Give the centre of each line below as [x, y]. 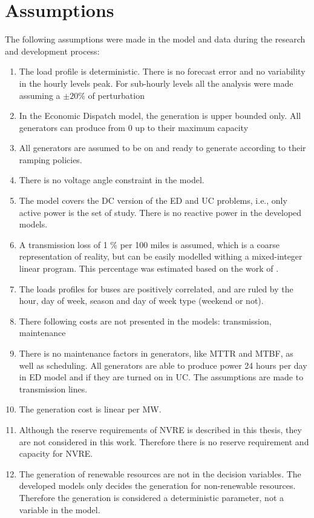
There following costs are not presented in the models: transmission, [145, 321]
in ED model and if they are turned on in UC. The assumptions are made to [161, 377]
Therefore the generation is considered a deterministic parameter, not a [152, 497]
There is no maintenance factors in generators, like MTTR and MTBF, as [156, 353]
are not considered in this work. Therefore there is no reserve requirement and [164, 441]
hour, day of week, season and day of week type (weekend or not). [141, 301]
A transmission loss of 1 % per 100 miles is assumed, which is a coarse [149, 244]
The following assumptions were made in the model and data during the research [155, 39]
